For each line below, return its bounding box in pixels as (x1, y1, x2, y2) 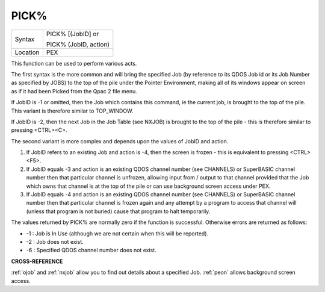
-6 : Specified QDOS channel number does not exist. (26, 247, 156, 254)
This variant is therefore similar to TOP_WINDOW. (11, 107, 134, 114)
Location (14, 48, 40, 57)
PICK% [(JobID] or (46, 30, 99, 38)
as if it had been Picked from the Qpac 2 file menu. (11, 87, 138, 95)
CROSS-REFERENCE (11, 258, 63, 265)
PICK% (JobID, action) (46, 40, 110, 48)
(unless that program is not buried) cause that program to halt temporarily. (26, 208, 211, 215)
